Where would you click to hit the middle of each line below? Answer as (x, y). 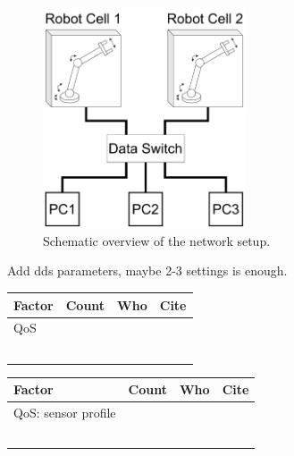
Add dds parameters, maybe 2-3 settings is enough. (147, 270)
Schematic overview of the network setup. (157, 240)
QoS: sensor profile (65, 413)
